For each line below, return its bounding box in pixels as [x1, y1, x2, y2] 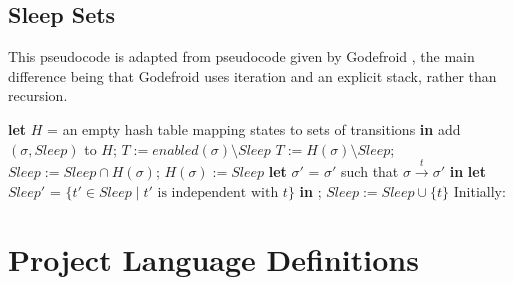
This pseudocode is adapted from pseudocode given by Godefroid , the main [8, 46, 475, 67]
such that [341, 160, 399, 181]
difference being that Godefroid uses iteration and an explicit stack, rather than [8, 65, 497, 86]
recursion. [8, 85, 68, 106]
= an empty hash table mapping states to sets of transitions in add [47, 118, 461, 139]
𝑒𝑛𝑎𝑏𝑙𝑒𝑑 [152, 143, 199, 158]
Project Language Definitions [8, 239, 419, 280]
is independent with [157, 185, 279, 200]
